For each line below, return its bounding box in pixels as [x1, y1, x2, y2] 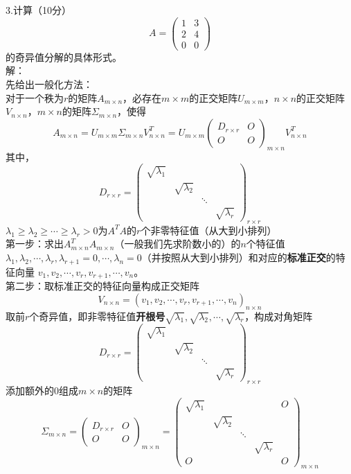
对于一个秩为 [6, 90, 64, 105]
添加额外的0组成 [6, 383, 78, 397]
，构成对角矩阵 [244, 308, 313, 323]
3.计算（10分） [6, 3, 71, 17]
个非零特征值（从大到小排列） [141, 222, 277, 237]
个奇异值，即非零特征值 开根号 [29, 308, 165, 323]
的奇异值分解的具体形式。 [6, 49, 122, 64]
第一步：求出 [6, 236, 64, 251]
